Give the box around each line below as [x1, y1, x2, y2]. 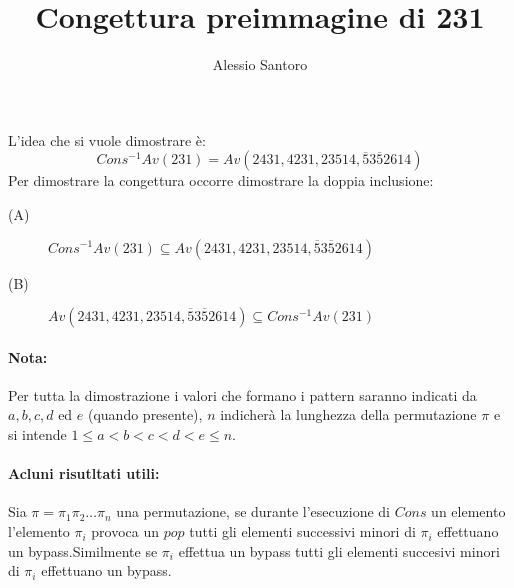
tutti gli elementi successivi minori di [189, 521, 416, 542]
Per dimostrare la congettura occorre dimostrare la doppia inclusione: [8, 170, 434, 191]
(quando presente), [87, 404, 203, 425]
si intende [8, 424, 67, 445]
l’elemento [8, 521, 70, 542]
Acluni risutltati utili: [8, 463, 160, 484]
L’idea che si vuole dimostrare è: [8, 129, 206, 150]
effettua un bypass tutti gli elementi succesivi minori [178, 540, 500, 561]
